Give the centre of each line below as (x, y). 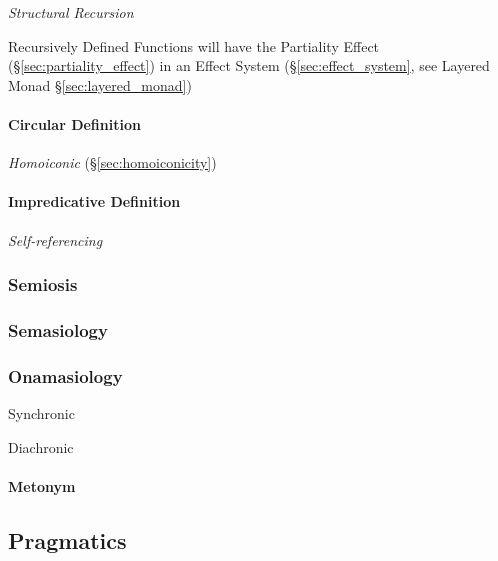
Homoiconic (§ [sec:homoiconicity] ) (112, 162)
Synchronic (41, 413)
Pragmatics (67, 539)
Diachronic (41, 446)
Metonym (42, 485)
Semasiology (58, 329)
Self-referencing (55, 239)
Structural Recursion (71, 12)
